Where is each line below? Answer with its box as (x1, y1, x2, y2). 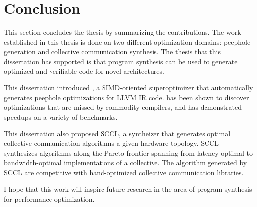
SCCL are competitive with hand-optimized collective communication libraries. (4, 167, 244, 177)
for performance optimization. (4, 194, 95, 204)
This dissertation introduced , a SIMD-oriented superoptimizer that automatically (4, 82, 253, 93)
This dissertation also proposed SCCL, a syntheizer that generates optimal (4, 128, 231, 138)
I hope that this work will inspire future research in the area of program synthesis (4, 184, 252, 194)
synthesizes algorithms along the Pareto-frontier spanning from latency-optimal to (4, 147, 253, 158)
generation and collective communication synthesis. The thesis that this (4, 46, 221, 57)
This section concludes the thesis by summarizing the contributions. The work (4, 27, 241, 37)
